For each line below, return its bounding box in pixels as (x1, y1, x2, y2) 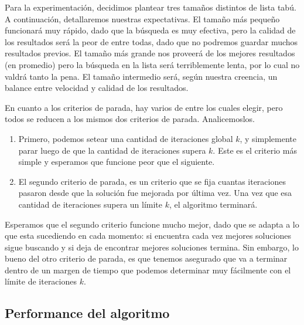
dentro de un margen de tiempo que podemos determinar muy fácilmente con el (5, 263, 291, 276)
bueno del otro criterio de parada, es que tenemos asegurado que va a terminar (5, 252, 288, 265)
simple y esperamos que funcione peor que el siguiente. (18, 155, 215, 168)
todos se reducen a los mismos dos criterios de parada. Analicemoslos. (5, 113, 255, 125)
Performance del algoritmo (5, 304, 170, 322)
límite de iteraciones (5, 275, 77, 287)
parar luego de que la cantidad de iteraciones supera (18, 144, 206, 156)
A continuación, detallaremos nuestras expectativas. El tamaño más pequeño (5, 12, 280, 25)
